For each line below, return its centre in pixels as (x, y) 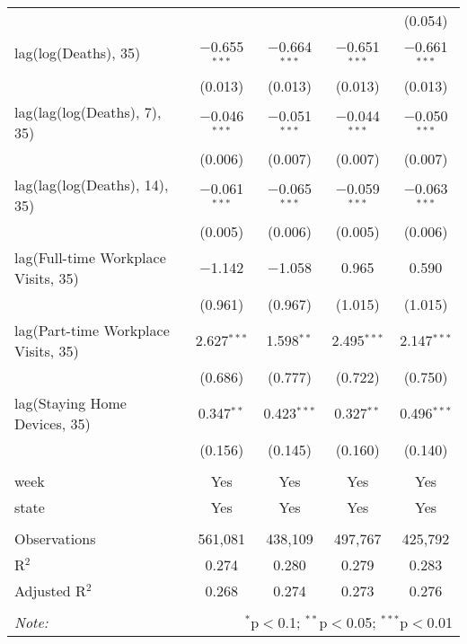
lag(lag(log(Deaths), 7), (88, 111)
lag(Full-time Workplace (90, 257)
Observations (55, 538)
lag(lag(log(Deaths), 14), (92, 184)
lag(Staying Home (70, 402)
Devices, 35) (53, 423)
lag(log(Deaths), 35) (78, 53)
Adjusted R (50, 590)
